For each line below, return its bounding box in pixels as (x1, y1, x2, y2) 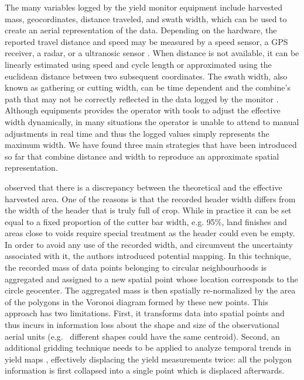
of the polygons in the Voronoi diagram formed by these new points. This (5, 295, 269, 308)
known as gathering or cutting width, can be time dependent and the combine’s (5, 81, 291, 94)
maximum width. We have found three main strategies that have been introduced (5, 139, 297, 151)
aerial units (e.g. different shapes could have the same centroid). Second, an (5, 330, 280, 342)
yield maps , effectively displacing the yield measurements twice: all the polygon (5, 353, 292, 365)
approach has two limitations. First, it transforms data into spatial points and (5, 307, 285, 319)
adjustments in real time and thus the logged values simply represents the (5, 127, 269, 139)
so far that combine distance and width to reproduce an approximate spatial (5, 150, 279, 162)
